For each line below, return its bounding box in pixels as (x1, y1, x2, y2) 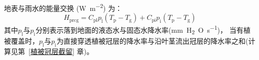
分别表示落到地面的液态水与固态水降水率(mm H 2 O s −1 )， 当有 (35, 23, 243, 36)
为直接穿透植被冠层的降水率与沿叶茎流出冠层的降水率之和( (56, 36, 248, 46)
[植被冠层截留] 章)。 (28, 46, 93, 56)
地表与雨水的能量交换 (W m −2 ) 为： (4, 1, 122, 13)
